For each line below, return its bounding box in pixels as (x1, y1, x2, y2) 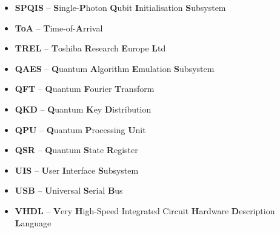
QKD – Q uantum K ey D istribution (15, 102, 152, 115)
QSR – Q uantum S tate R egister (15, 143, 138, 156)
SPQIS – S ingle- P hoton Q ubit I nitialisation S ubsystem (15, 1, 226, 13)
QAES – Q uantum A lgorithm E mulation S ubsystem (15, 62, 215, 74)
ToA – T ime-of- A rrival (15, 21, 103, 34)
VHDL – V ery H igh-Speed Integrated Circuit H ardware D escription (15, 204, 275, 217)
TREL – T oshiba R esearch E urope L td (15, 42, 166, 54)
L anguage (15, 216, 52, 229)
